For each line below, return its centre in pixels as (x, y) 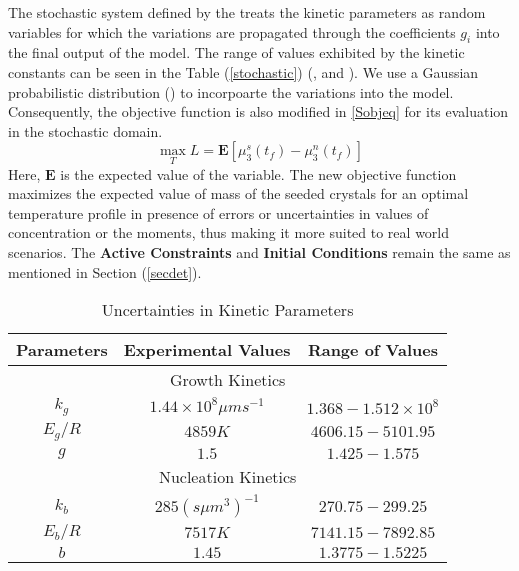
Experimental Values (207, 350)
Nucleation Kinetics (227, 477)
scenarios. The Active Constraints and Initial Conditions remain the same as (259, 251)
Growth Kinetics (227, 380)
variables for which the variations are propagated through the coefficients (232, 31)
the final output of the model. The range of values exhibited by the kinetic (236, 52)
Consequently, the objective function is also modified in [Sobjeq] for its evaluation (258, 111)
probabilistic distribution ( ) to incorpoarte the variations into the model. (231, 91)
